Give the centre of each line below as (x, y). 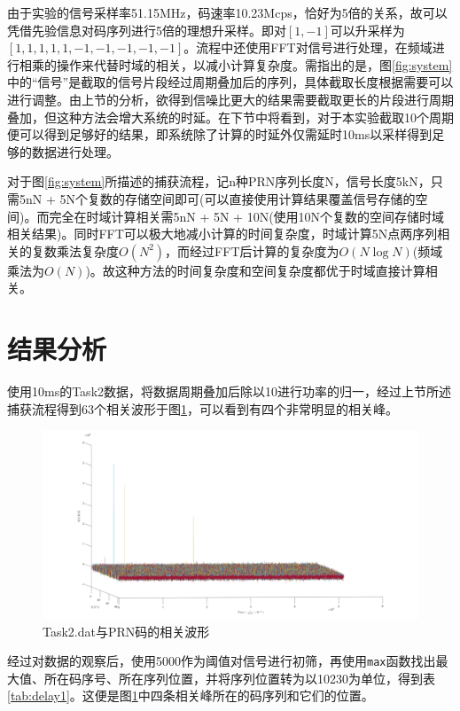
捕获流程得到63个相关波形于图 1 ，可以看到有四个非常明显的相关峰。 (203, 408)
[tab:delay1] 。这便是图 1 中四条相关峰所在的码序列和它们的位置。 (191, 695)
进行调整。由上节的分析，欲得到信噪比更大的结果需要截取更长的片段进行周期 (230, 99)
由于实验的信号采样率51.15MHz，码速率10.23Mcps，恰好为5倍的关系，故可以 (227, 12)
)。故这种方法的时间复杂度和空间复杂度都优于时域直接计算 (255, 270)
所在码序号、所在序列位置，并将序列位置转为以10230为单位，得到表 (239, 678)
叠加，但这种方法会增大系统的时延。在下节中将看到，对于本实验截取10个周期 (230, 117)
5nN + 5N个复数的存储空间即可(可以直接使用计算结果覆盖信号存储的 (217, 198)
